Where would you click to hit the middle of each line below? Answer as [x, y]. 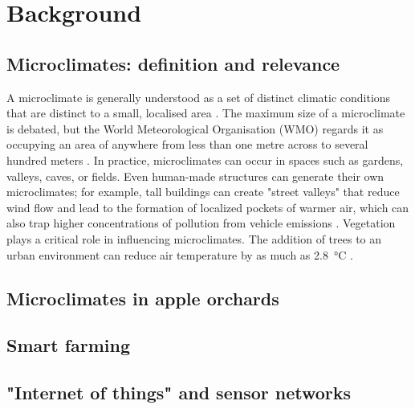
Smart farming [69, 345]
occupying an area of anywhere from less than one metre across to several [187, 144]
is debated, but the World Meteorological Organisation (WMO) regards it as [195, 128]
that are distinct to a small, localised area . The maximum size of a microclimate [206, 113]
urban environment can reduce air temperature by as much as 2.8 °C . [180, 254]
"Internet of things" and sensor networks [179, 393]
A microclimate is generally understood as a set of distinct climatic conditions [199, 97]
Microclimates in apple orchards [143, 298]
